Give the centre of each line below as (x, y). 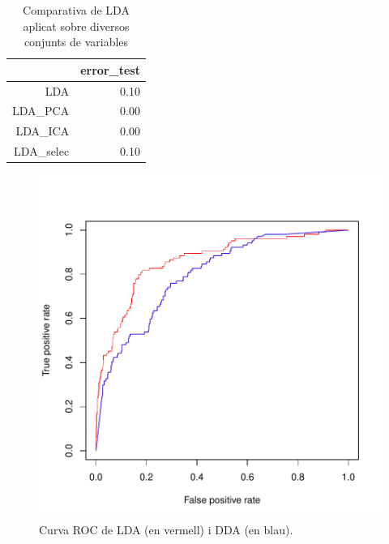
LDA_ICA (43, 131)
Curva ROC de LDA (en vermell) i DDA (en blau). (166, 529)
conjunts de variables (76, 42)
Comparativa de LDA (76, 10)
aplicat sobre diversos (76, 26)
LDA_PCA (41, 111)
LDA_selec (42, 151)
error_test (110, 69)
